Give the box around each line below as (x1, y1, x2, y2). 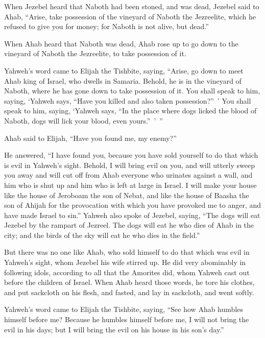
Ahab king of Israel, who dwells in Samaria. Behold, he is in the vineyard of (4, 75, 242, 86)
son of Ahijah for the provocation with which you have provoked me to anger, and (4, 200, 261, 210)
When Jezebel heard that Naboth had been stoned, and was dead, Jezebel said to (4, 1, 259, 11)
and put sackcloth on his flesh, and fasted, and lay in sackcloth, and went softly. (4, 286, 254, 297)
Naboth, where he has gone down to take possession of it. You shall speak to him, (4, 85, 260, 96)
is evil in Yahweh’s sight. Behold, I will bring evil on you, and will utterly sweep (4, 159, 255, 170)
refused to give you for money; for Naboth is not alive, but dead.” (4, 21, 209, 32)
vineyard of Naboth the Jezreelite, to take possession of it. (4, 48, 186, 59)
